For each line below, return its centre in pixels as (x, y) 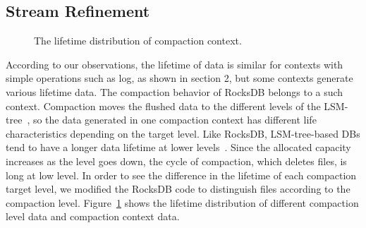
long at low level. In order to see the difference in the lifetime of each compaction (181, 175)
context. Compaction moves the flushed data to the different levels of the (163, 106)
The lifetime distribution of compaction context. (138, 41)
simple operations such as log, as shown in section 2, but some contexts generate (179, 78)
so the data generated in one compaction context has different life (175, 120)
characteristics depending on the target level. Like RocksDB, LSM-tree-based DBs (183, 133)
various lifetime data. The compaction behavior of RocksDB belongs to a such (175, 91)
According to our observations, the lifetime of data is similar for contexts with (175, 64)
